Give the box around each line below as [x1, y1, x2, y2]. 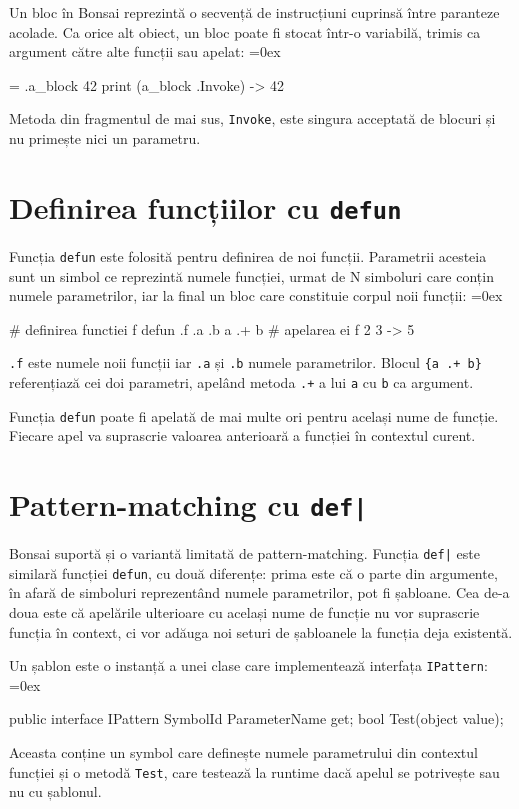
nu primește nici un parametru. [9, 128, 201, 149]
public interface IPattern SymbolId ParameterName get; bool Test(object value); [9, 708, 504, 729]
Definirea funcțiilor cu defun [9, 186, 402, 227]
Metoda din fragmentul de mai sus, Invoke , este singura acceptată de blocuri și [9, 108, 496, 129]
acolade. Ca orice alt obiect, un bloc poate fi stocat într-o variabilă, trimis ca [9, 21, 481, 42]
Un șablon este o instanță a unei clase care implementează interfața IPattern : [9, 655, 488, 676]
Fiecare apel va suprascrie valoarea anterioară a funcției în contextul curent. [9, 425, 476, 446]
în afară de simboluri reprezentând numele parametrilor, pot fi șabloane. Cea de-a [9, 582, 510, 603]
